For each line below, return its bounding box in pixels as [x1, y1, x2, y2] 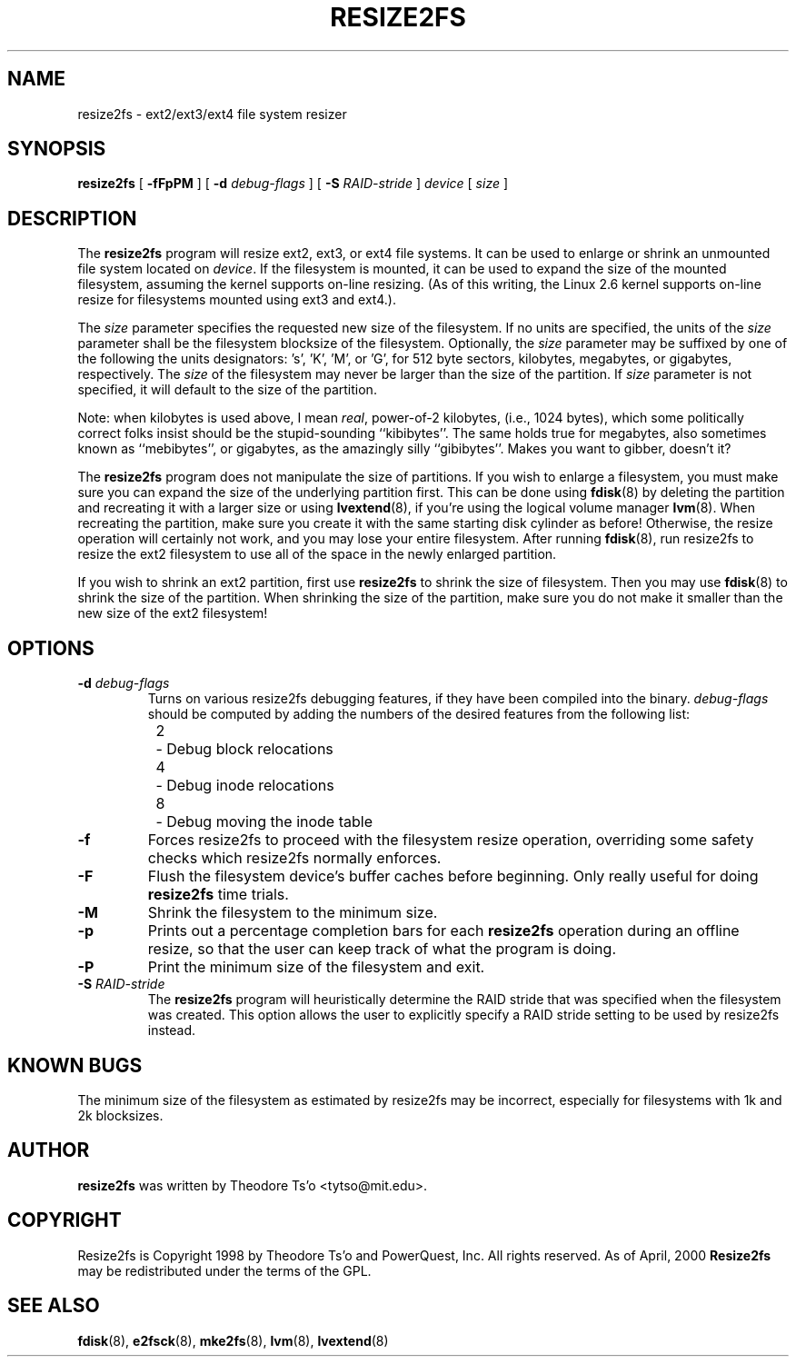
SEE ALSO [7, 1294, 100, 1318]
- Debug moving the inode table [155, 812, 373, 831]
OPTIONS [7, 636, 95, 660]
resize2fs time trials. [147, 885, 289, 904]
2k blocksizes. [77, 1107, 164, 1123]
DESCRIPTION [7, 206, 137, 230]
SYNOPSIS [7, 137, 106, 161]
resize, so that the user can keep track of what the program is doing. [147, 940, 616, 959]
